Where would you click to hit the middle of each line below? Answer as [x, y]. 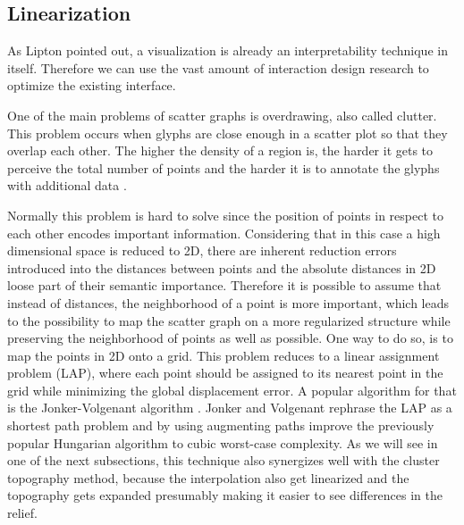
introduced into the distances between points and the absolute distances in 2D [222, 267]
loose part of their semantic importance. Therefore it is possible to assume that [224, 285]
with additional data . [67, 185]
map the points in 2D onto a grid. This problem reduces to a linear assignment [224, 355]
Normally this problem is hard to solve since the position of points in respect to [225, 215]
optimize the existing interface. [92, 85]
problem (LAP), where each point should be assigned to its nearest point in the [225, 373]
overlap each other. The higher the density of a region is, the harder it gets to [220, 150]
